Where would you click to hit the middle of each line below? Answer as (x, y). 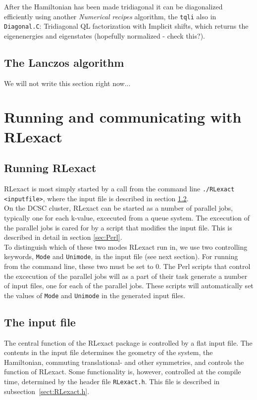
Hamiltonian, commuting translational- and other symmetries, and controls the (124, 362)
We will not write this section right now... (67, 83)
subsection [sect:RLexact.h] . (47, 391)
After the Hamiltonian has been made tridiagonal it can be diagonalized (113, 6)
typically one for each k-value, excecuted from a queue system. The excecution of (127, 217)
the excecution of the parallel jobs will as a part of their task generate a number (126, 276)
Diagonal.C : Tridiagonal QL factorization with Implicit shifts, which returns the (126, 26)
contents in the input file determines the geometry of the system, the (108, 352)
